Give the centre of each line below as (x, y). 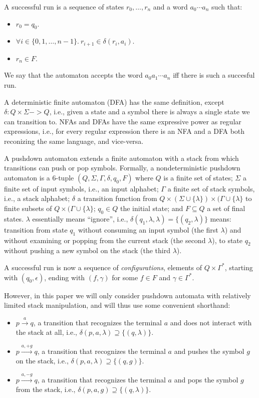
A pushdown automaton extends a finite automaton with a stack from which (121, 158)
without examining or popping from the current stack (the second (105, 240)
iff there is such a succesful (214, 75)
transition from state (36, 229)
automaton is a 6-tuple (39, 177)
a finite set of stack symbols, (211, 188)
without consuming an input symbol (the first (148, 229)
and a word (170, 7)
